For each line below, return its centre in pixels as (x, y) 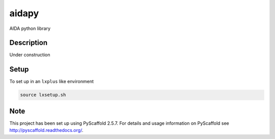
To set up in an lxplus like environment (52, 82)
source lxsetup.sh (43, 95)
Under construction (30, 55)
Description (29, 43)
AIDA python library (30, 28)
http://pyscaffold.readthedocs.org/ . (46, 130)
